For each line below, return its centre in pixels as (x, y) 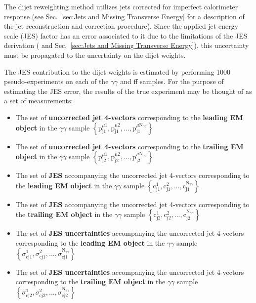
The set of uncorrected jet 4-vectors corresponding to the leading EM (129, 117)
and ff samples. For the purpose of (172, 81)
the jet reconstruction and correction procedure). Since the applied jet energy (121, 26)
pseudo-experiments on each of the (56, 81)
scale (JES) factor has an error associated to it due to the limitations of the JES (126, 35)
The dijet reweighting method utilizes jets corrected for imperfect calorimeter (121, 6)
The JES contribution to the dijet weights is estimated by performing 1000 (117, 71)
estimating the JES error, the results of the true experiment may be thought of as (128, 91)
